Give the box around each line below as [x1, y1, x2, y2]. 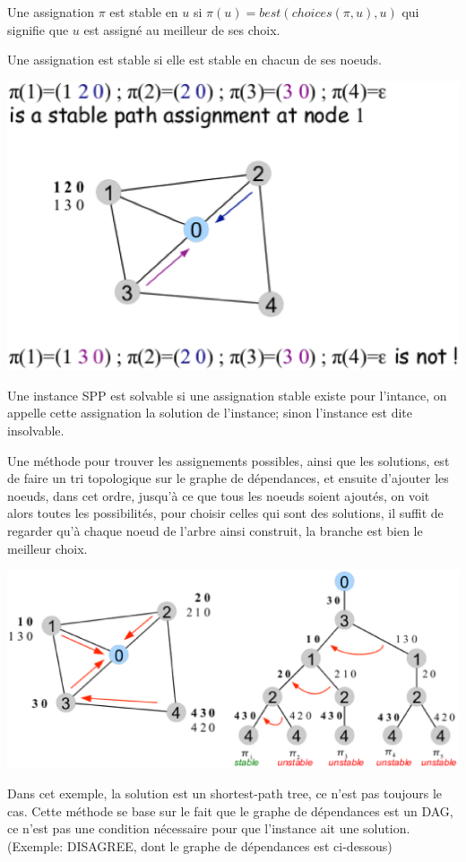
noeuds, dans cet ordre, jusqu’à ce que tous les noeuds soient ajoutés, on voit [7, 486, 430, 504]
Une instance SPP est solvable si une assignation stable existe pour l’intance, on [7, 385, 447, 404]
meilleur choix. [7, 539, 88, 557]
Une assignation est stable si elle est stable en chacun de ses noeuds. [7, 50, 382, 69]
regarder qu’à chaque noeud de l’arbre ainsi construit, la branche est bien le [7, 521, 423, 539]
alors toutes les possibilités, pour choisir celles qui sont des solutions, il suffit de [7, 504, 444, 522]
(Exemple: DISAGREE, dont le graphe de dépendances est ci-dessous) [7, 836, 393, 855]
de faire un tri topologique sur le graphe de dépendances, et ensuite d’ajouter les [7, 469, 449, 487]
